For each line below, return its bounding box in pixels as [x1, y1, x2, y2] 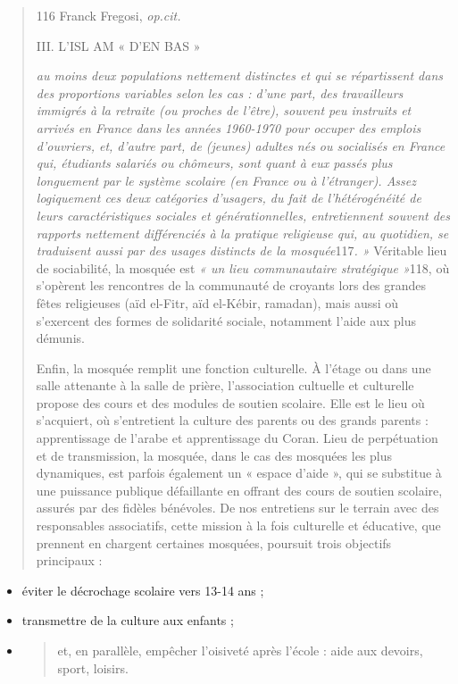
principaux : [36, 551, 103, 570]
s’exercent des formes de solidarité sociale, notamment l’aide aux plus [36, 311, 417, 329]
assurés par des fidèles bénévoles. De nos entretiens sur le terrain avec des [36, 498, 439, 517]
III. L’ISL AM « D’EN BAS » [36, 36, 201, 54]
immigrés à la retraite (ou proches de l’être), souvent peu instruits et [36, 101, 412, 120]
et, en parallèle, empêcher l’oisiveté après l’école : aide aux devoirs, [57, 641, 423, 659]
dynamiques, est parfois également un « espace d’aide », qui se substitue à [36, 463, 442, 482]
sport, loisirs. [57, 658, 129, 677]
